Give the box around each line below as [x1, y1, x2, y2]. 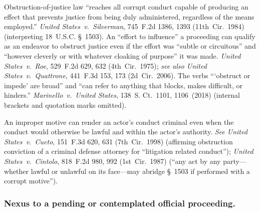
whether [4, 165, 29, 176]
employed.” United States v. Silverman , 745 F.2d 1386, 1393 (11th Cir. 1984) [4, 21, 244, 32]
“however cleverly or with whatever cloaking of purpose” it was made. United [4, 50, 241, 61]
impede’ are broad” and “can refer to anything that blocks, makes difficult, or [4, 80, 242, 90]
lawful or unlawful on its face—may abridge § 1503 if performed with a [31, 165, 250, 176]
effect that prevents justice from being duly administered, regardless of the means [4, 11, 254, 22]
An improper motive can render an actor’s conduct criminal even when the [4, 116, 234, 127]
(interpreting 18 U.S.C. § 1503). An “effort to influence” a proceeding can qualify [4, 31, 255, 41]
